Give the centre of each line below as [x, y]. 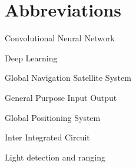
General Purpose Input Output [61, 97]
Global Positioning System [53, 117]
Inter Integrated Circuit [47, 137]
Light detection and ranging [55, 157]
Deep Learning [31, 58]
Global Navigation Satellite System [68, 78]
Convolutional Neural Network [60, 38]
